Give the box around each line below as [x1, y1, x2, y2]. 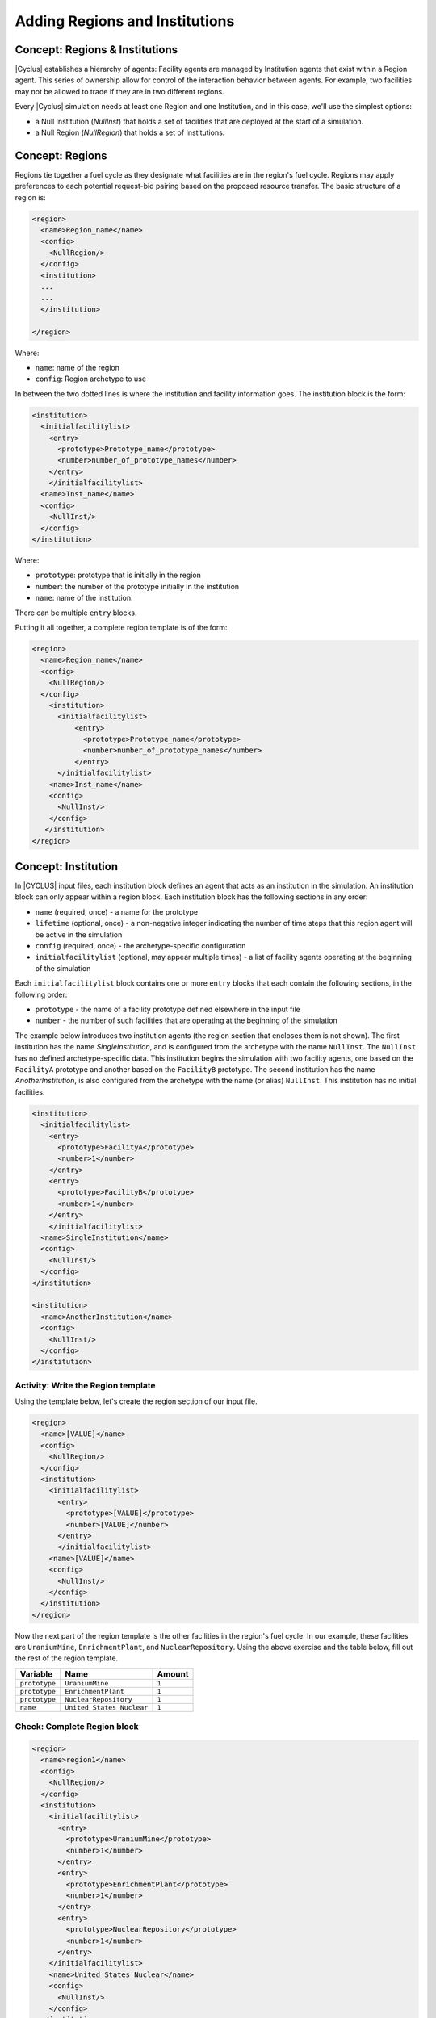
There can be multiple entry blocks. [15, 608, 137, 618]
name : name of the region [35, 362, 120, 372]
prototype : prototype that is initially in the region [35, 570, 201, 580]
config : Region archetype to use [35, 374, 147, 383]
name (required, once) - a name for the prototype [35, 906, 198, 916]
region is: [15, 192, 46, 202]
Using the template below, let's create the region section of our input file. [15, 1396, 258, 1406]
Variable [19, 1668, 53, 1679]
